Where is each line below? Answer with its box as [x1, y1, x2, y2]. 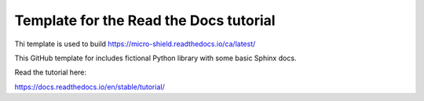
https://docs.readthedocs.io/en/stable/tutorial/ [14, 82, 165, 92]
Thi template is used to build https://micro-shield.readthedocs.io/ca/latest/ [14, 39, 256, 49]
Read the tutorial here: [14, 67, 86, 78]
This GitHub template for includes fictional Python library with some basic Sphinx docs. [14, 53, 297, 63]
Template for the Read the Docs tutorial [14, 12, 276, 29]
